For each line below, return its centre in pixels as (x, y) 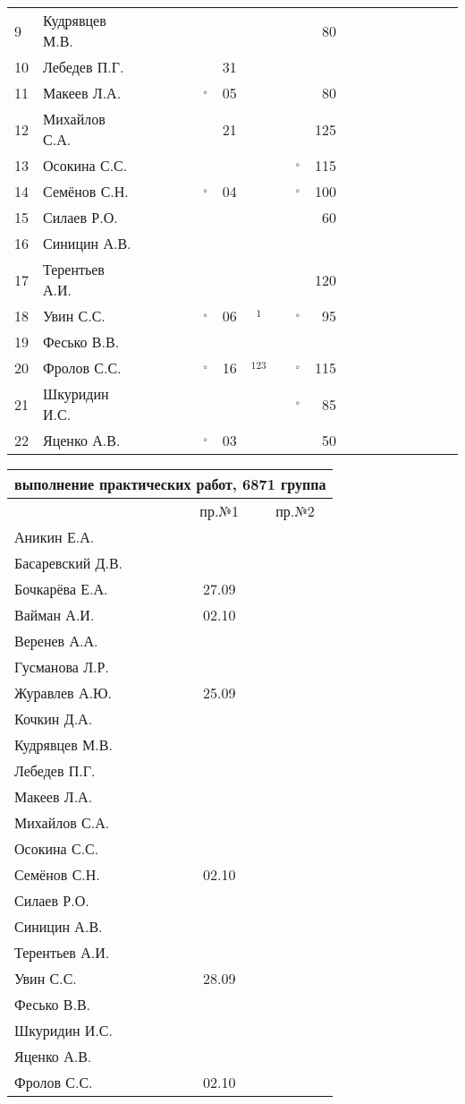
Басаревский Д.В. (69, 563)
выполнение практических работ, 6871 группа (170, 484)
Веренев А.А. (56, 641)
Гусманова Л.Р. (62, 667)
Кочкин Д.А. (54, 719)
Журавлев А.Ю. (63, 693)
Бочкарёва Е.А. (61, 589)
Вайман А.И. (55, 615)
